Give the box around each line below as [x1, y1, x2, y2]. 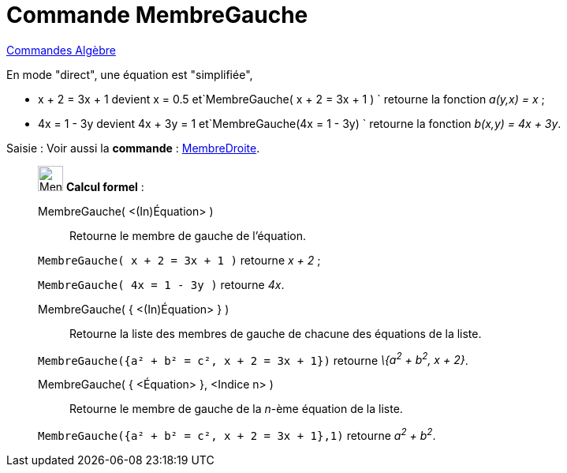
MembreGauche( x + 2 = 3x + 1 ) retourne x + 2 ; [38, 253, 321, 267]
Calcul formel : [65, 179, 144, 193]
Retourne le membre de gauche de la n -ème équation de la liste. [69, 402, 403, 416]
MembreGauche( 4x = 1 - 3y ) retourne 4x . [38, 277, 285, 291]
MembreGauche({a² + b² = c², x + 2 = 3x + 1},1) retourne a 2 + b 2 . [38, 426, 436, 443]
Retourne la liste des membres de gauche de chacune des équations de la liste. [69, 326, 482, 340]
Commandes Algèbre [6, 43, 116, 57]
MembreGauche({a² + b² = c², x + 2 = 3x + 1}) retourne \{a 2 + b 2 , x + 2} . [38, 351, 468, 367]
